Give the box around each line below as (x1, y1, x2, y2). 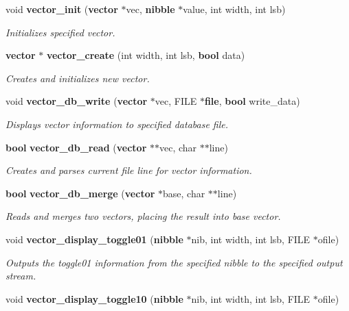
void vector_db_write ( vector (5, 94, 148, 108)
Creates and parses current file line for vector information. (5, 163, 252, 177)
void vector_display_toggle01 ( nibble (5, 232, 183, 246)
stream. (5, 269, 36, 283)
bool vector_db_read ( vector (5, 140, 147, 154)
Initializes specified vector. (5, 25, 115, 39)
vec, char (159, 140, 197, 154)
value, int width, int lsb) (183, 2, 286, 16)
